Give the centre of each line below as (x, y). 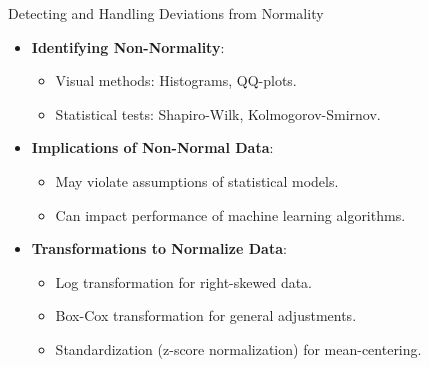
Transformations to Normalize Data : (159, 248)
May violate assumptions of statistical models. (197, 180)
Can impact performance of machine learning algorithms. (230, 214)
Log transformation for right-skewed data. (184, 281)
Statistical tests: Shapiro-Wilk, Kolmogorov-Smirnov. (218, 113)
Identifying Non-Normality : (128, 46)
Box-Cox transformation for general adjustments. (206, 315)
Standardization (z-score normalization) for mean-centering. (238, 348)
